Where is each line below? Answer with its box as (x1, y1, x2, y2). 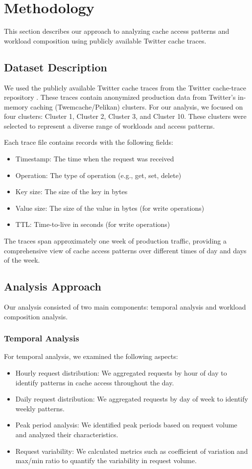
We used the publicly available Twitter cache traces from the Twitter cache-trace (4, 82, 246, 92)
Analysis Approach (4, 279, 101, 294)
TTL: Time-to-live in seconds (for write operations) (15, 219, 170, 229)
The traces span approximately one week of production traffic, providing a (4, 236, 227, 246)
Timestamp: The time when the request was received (15, 154, 174, 164)
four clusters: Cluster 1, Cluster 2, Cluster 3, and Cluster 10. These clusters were (4, 111, 247, 121)
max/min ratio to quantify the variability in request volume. (15, 455, 197, 466)
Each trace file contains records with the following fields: (4, 137, 173, 147)
